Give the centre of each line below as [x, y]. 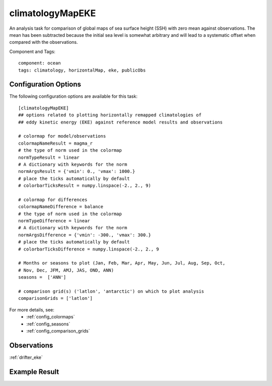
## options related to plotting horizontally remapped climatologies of [110, 115]
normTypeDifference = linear [54, 221]
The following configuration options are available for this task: [74, 96]
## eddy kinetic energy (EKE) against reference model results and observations [121, 122]
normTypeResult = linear [49, 157]
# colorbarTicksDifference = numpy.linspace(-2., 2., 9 [89, 249]
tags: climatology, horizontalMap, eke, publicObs [82, 70]
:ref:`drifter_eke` [26, 357]
